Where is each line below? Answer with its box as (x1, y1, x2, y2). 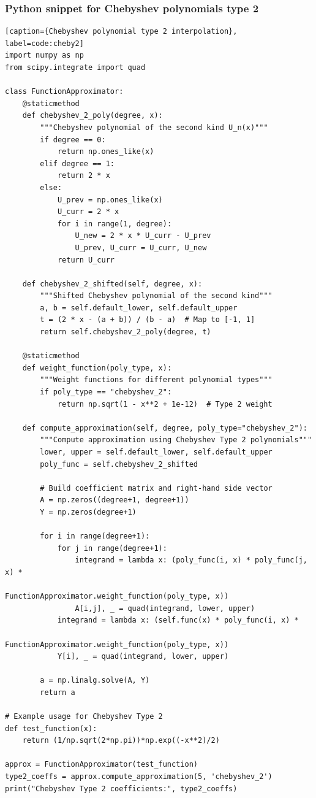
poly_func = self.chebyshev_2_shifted (40, 459, 198, 469)
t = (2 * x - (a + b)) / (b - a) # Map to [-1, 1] (40, 315, 255, 324)
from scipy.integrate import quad (5, 63, 146, 72)
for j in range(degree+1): (57, 543, 167, 553)
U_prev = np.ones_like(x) (57, 195, 163, 204)
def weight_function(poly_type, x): (22, 363, 172, 372)
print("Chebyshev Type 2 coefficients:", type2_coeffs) (5, 784, 238, 793)
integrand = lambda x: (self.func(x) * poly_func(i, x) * (57, 616, 299, 625)
